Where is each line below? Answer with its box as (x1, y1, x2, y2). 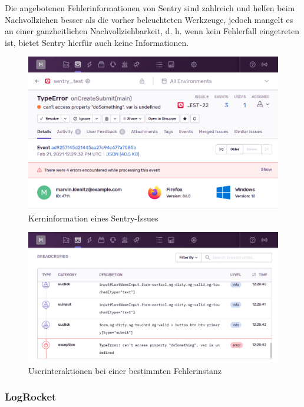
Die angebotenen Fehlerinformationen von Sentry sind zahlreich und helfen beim (5, 2, 295, 14)
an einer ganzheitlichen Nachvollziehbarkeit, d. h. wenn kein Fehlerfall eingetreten (5, 25, 300, 37)
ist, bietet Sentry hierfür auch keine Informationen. (5, 36, 189, 48)
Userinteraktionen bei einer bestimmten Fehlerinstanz (28, 364, 222, 376)
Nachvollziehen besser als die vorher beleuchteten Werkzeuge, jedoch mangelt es (5, 13, 293, 25)
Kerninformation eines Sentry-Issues (28, 211, 158, 224)
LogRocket (5, 389, 57, 404)
